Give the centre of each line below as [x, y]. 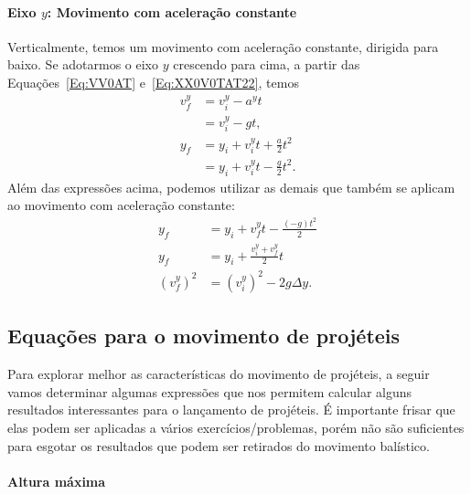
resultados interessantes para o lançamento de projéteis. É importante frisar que [231, 410]
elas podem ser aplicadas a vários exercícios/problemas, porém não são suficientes [236, 427]
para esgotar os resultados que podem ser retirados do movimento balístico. [219, 445]
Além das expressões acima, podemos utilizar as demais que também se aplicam [231, 187]
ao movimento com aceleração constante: [121, 205]
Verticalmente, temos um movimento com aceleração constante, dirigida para [223, 46]
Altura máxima [57, 481]
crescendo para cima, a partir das [267, 64]
